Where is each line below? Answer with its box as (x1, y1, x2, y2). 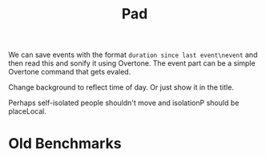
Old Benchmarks (8, 135, 122, 153)
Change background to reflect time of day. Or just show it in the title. (8, 83, 235, 92)
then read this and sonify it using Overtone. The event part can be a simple (8, 58, 256, 68)
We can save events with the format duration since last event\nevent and (8, 50, 258, 60)
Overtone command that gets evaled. (8, 67, 131, 77)
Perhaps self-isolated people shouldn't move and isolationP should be (8, 98, 240, 108)
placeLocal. (8, 107, 46, 116)
